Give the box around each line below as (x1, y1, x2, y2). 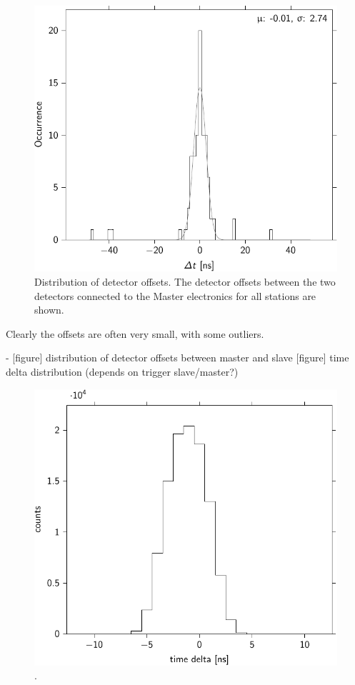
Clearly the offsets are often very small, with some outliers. (6, 326, 264, 341)
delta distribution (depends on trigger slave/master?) (6, 364, 239, 379)
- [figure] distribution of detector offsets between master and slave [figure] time (6, 350, 349, 365)
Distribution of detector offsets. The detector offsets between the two (34, 274, 336, 289)
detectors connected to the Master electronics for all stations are (34, 288, 316, 303)
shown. (34, 302, 64, 317)
